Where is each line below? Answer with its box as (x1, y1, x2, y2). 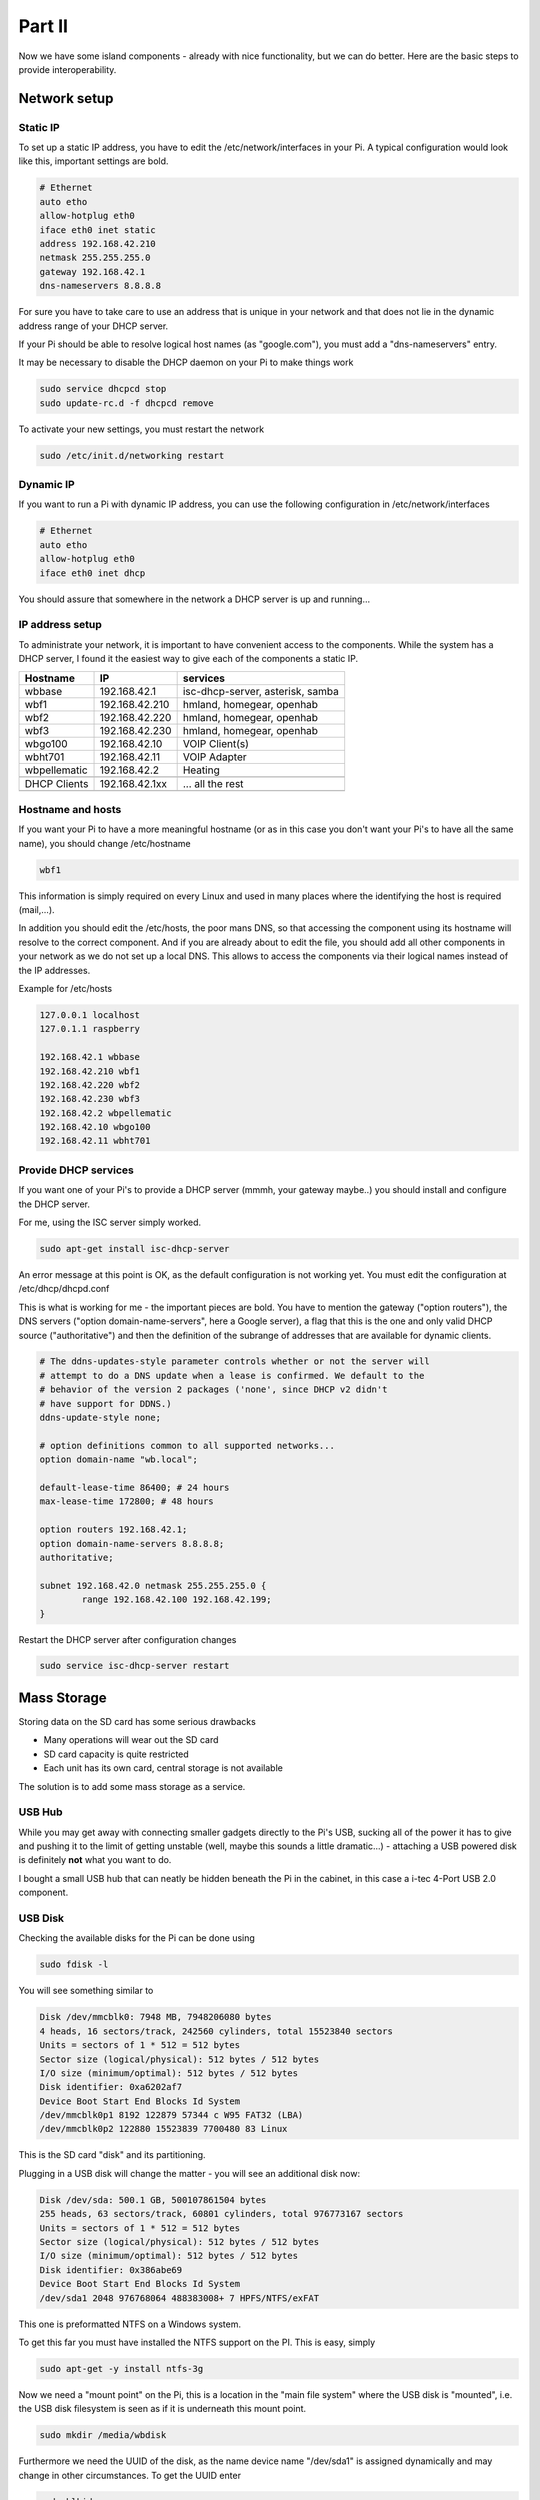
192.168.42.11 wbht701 (39, 1135, 151, 1147)
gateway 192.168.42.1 (39, 266, 146, 277)
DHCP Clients (24, 776, 89, 790)
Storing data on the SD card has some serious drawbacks (18, 1715, 257, 1727)
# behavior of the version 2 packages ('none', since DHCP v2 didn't (39, 1384, 388, 1395)
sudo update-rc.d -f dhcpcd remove (39, 397, 214, 409)
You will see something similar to (18, 1985, 154, 1997)
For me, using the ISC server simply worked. (18, 1216, 202, 1228)
